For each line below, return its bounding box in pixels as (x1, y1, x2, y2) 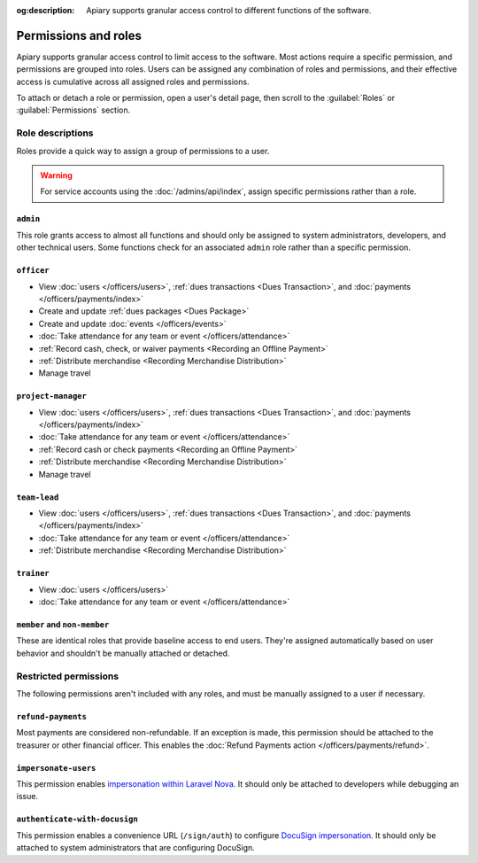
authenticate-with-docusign (16, 814, 139, 824)
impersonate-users (16, 763, 96, 773)
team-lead (16, 492, 59, 502)
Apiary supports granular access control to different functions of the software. (86, 5, 372, 15)
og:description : (16, 5, 75, 15)
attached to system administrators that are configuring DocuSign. (16, 843, 256, 853)
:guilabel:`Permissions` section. (16, 105, 131, 115)
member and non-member (16, 618, 110, 629)
